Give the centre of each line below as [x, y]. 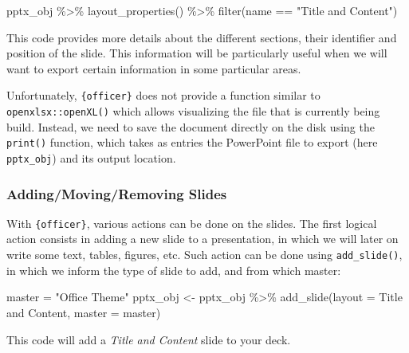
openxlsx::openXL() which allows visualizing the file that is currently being [193, 111]
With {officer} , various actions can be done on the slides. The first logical [192, 223]
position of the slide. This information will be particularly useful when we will [197, 53]
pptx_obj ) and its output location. [91, 157]
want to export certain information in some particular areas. [154, 68]
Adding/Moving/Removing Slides [117, 193]
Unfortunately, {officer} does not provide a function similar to [163, 95]
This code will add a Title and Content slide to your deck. [149, 339]
